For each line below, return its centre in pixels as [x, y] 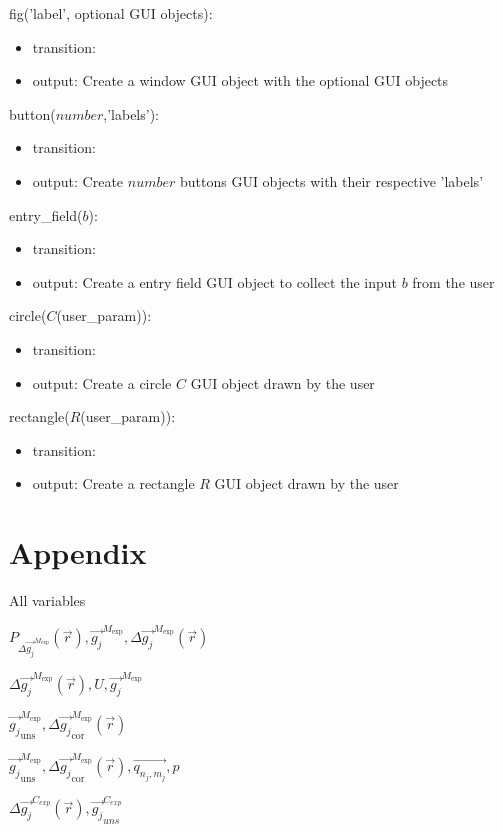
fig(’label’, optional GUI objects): [111, 13]
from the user [453, 281]
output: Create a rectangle [113, 483]
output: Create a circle [102, 382]
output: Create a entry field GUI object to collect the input [214, 281]
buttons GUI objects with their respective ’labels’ [331, 180]
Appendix [78, 552]
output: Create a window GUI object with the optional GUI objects [240, 80]
